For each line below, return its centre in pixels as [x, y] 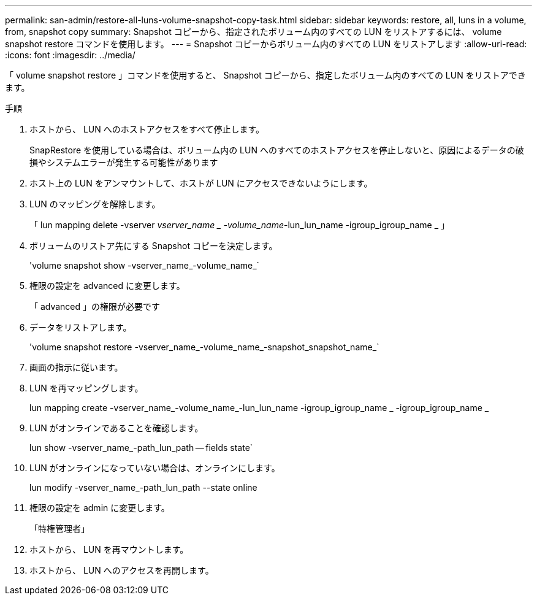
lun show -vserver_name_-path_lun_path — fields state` [141, 448]
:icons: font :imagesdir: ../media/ [70, 55]
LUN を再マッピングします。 [86, 388]
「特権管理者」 [59, 529]
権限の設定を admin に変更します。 [100, 508]
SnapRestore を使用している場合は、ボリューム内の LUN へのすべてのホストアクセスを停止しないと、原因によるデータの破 [277, 150]
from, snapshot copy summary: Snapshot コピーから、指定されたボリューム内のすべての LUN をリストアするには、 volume [253, 32]
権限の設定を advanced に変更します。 [107, 286]
